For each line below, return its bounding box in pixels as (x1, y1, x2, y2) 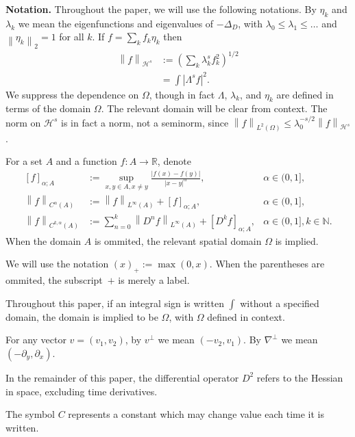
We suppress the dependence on (5, 87, 139, 101)
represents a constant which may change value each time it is (68, 407, 325, 421)
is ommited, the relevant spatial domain (94, 233, 262, 248)
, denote (157, 154, 191, 168)
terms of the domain (5, 101, 91, 116)
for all (59, 29, 84, 44)
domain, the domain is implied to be (5, 309, 158, 323)
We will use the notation (5, 256, 109, 271)
